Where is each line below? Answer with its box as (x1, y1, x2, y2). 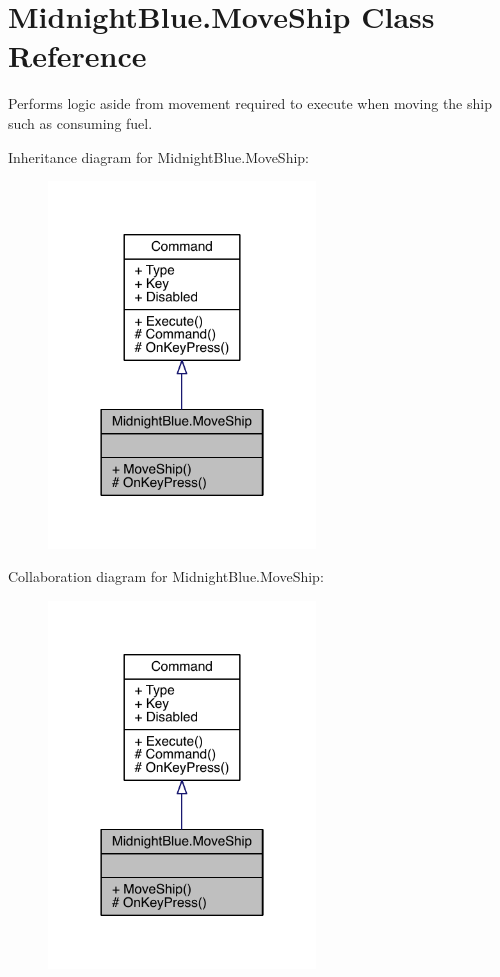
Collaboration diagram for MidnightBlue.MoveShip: (8, 566, 324, 587)
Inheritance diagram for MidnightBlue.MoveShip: (8, 146, 309, 167)
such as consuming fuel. (8, 112, 153, 133)
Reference (8, 35, 147, 76)
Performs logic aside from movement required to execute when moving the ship (8, 93, 492, 114)
